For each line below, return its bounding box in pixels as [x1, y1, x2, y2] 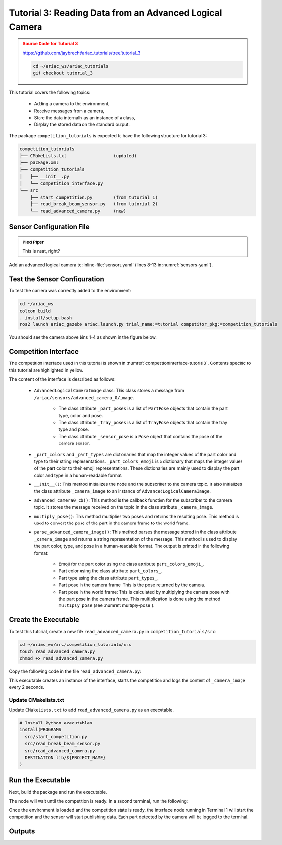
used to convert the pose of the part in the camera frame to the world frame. [34, 520, 190, 526]
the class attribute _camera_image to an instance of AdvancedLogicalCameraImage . [34, 488, 211, 494]
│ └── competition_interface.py [19, 180, 103, 186]
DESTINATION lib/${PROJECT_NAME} [25, 755, 106, 760]
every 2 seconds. [9, 684, 44, 690]
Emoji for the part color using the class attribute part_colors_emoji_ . [58, 561, 205, 567]
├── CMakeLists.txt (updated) [19, 153, 137, 159]
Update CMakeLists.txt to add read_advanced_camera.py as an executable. [9, 707, 174, 713]
